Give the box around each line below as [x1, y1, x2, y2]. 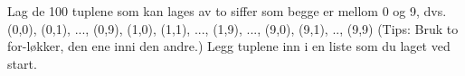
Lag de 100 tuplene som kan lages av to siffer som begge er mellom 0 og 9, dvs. [7, 2, 447, 20]
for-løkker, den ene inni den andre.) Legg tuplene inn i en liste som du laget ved [7, 37, 451, 55]
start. [7, 54, 37, 72]
